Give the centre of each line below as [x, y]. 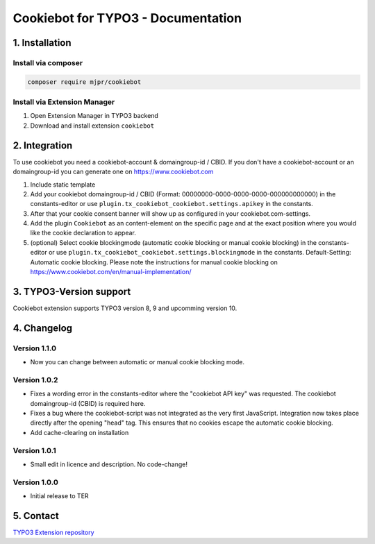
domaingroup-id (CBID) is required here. [88, 403]
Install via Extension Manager [64, 102]
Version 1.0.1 [34, 450]
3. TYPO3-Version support [72, 291]
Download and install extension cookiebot [92, 126]
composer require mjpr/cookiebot [84, 82]
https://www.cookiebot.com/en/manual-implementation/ [111, 272]
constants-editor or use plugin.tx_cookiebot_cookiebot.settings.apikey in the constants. [172, 204]
